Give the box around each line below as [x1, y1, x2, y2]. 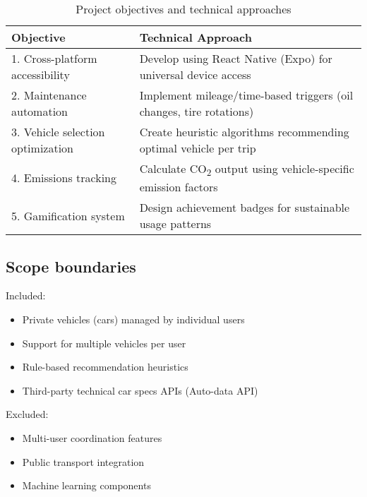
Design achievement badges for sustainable [139, 199, 350, 216]
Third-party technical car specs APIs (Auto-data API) [22, 383, 258, 397]
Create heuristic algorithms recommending [139, 124, 349, 140]
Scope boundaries [6, 255, 136, 277]
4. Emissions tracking [11, 169, 116, 186]
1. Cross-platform [11, 50, 97, 66]
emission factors [139, 179, 218, 196]
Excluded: [6, 407, 49, 421]
